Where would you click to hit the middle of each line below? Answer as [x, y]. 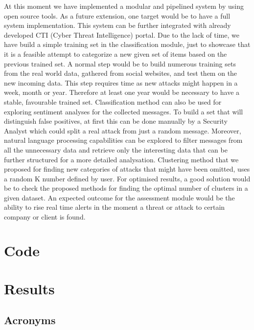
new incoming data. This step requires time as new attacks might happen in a [121, 82]
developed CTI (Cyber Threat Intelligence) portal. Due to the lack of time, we [122, 34]
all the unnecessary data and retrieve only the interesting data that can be [116, 149]
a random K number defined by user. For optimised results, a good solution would [127, 178]
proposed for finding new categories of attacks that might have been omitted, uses [127, 169]
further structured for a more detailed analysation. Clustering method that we [121, 159]
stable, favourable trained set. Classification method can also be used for [113, 101]
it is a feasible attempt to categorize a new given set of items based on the [115, 54]
